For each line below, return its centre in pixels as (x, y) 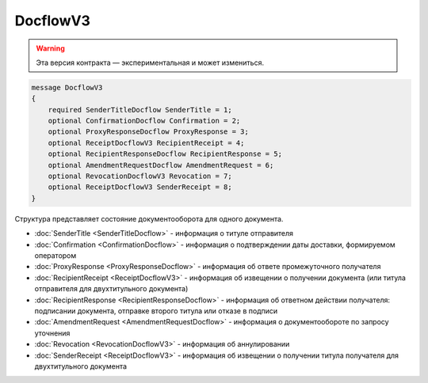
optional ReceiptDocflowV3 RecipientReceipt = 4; (146, 143)
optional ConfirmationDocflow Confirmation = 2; (144, 121)
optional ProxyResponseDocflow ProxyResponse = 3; (148, 132)
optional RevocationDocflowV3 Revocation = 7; (140, 176)
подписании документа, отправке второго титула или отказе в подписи (156, 311)
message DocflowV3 (67, 87)
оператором (55, 255)
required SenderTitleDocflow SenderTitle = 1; (140, 110)
